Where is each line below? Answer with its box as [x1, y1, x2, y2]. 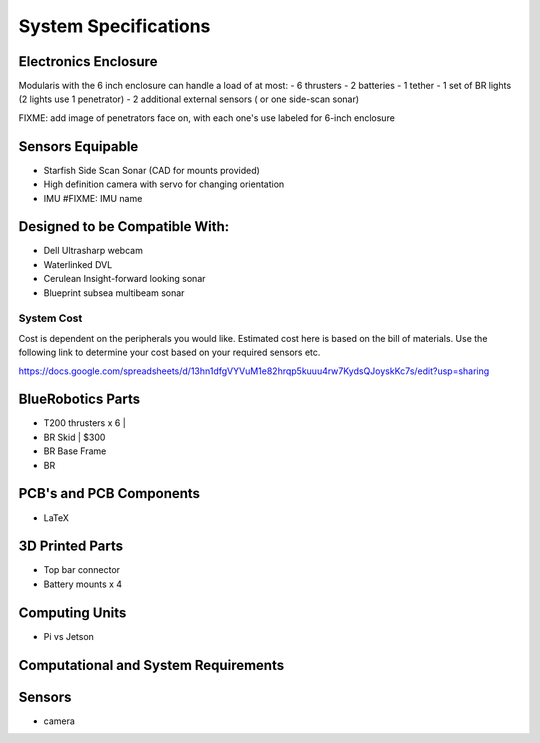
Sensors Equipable [18, 138, 139, 155]
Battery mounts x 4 [43, 578, 123, 590]
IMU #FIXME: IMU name [43, 192, 143, 204]
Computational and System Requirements [18, 656, 285, 674]
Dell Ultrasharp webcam [43, 245, 144, 257]
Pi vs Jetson [43, 630, 95, 642]
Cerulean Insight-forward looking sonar [43, 273, 206, 285]
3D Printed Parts [18, 538, 124, 555]
